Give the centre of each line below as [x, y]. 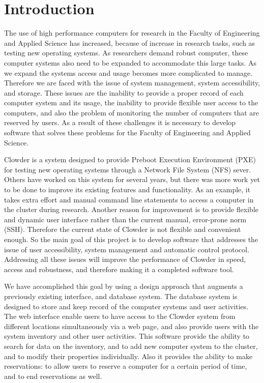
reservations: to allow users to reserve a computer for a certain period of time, [126, 366]
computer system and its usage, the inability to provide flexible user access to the [131, 102]
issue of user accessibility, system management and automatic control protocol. [127, 249]
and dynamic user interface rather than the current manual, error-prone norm [125, 219]
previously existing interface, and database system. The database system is [121, 296]
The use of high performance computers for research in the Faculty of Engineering [132, 33]
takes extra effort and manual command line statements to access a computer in [129, 199]
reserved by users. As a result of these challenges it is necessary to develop [120, 122]
